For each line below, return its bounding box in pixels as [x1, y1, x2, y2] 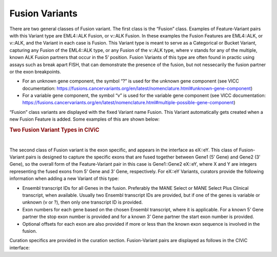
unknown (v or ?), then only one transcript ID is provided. [22, 199, 143, 205]
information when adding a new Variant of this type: [9, 175, 119, 182]
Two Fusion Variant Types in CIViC [9, 126, 100, 133]
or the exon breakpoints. [9, 68, 62, 74]
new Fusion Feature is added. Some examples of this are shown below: [9, 116, 160, 123]
